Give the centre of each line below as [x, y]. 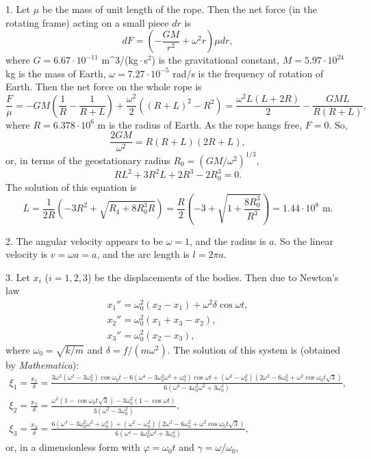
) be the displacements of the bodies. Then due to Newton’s [213, 277]
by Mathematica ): [42, 364]
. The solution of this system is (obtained [254, 349]
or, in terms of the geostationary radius [88, 160]
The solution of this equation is [71, 186]
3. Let [18, 277]
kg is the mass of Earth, [56, 73]
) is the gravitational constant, [216, 60]
